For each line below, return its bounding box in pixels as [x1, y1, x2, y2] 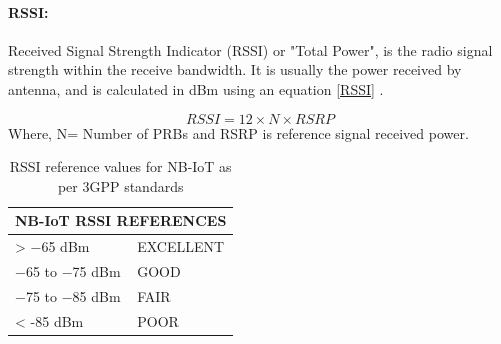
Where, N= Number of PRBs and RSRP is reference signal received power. [8, 122, 469, 143]
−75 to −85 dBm [15, 285, 121, 306]
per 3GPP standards [57, 175, 184, 196]
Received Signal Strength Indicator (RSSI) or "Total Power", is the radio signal [8, 39, 493, 60]
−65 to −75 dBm [15, 261, 121, 282]
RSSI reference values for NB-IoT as [9, 156, 232, 177]
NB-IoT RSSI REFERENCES [15, 210, 227, 231]
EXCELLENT [137, 236, 225, 257]
